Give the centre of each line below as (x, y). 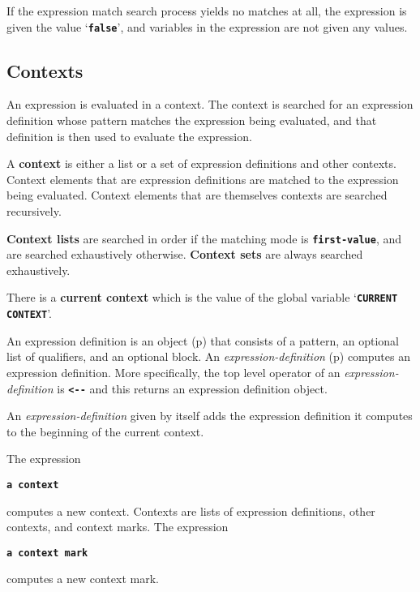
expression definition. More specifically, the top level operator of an (174, 372)
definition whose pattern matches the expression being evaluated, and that (192, 120)
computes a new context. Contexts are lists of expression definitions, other (191, 510)
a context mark (47, 553)
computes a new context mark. (83, 579)
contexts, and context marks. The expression (118, 527)
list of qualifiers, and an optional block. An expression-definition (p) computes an (208, 356)
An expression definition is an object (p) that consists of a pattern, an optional (203, 340)
